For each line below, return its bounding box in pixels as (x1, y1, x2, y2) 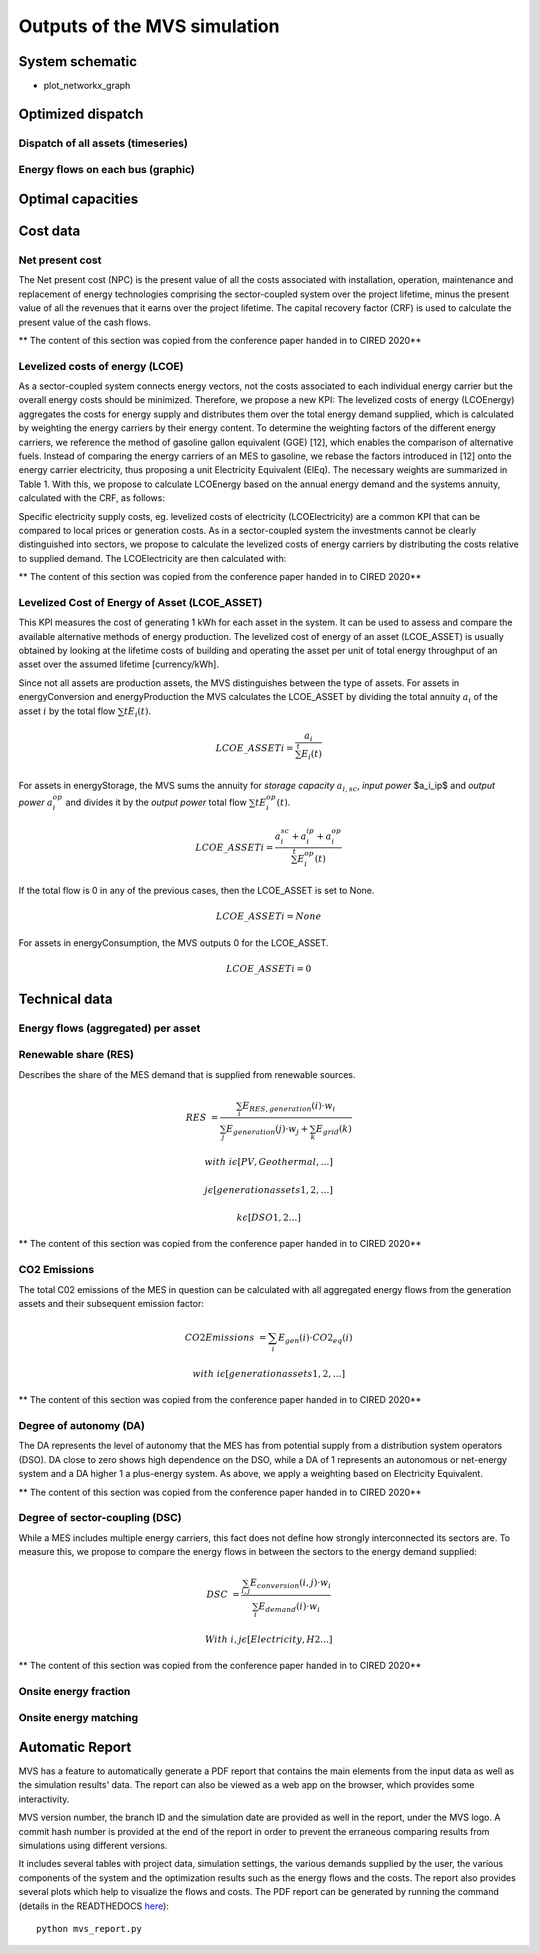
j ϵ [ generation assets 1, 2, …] (204, 1184, 334, 1195)
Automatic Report (18, 1738, 132, 1755)
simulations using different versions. (18, 1840, 168, 1852)
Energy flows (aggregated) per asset (18, 1021, 201, 1035)
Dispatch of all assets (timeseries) (18, 136, 189, 150)
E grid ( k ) (315, 1123, 352, 1137)
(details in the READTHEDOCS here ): (18, 1900, 170, 1912)
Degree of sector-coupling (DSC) (18, 1511, 182, 1525)
